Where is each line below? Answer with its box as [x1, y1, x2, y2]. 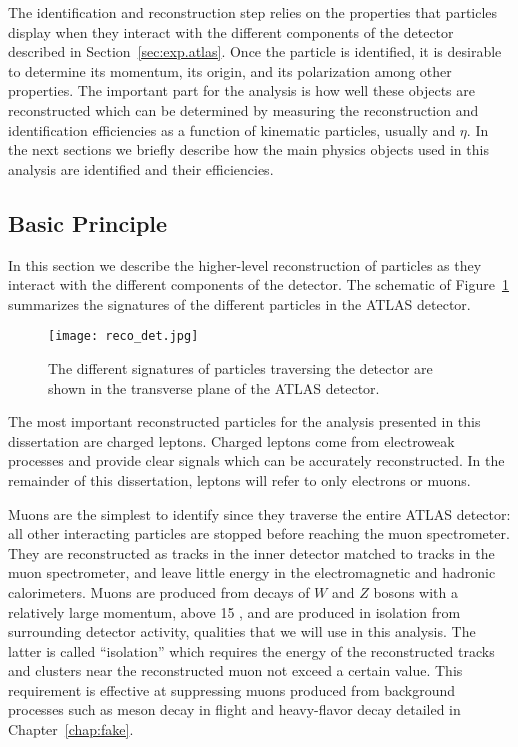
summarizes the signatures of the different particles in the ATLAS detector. [8, 293, 471, 314]
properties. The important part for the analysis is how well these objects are [8, 80, 475, 101]
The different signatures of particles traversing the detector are [48, 357, 433, 378]
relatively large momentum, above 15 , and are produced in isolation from [8, 601, 461, 622]
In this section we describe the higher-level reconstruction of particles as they [8, 254, 482, 275]
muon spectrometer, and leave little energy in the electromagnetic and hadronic [8, 562, 496, 583]
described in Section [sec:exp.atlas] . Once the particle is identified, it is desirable [8, 41, 502, 62]
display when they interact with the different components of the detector [8, 21, 454, 42]
